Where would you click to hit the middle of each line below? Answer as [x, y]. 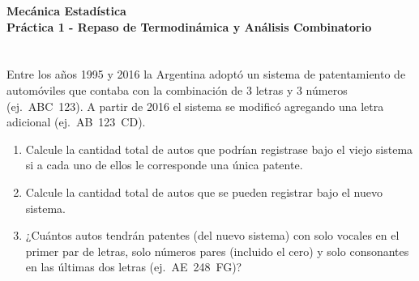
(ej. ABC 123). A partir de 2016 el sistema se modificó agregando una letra [195, 106]
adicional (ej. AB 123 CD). [76, 122]
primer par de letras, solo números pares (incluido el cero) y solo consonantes [217, 251]
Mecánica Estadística [66, 11]
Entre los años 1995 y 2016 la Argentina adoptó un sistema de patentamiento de [206, 74]
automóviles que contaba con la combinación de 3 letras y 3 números [177, 89]
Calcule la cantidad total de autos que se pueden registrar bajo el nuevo [204, 192]
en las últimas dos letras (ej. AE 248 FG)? [134, 267]
